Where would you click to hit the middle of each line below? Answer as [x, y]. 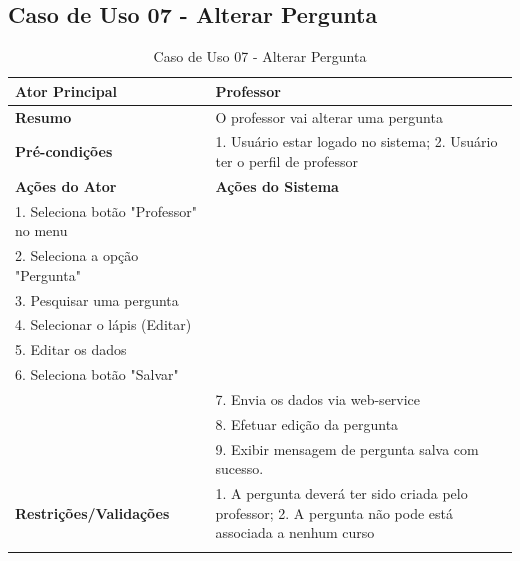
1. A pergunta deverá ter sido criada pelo [341, 493]
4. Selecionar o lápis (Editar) [103, 324]
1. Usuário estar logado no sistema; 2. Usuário [356, 141]
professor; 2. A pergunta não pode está [334, 512]
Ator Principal [66, 90]
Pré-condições [64, 151]
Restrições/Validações [92, 512]
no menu [41, 230]
